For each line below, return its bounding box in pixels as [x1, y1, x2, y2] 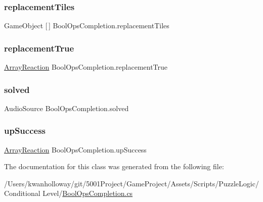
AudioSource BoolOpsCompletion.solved [4, 103, 129, 113]
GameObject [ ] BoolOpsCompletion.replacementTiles [4, 20, 169, 31]
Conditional [4, 188, 40, 198]
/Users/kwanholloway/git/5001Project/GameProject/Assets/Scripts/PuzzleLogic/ [4, 178, 259, 188]
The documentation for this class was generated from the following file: [4, 161, 224, 172]
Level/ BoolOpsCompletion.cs [42, 188, 133, 198]
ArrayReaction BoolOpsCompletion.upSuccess [4, 144, 147, 155]
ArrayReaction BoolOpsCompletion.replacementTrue [4, 62, 168, 72]
